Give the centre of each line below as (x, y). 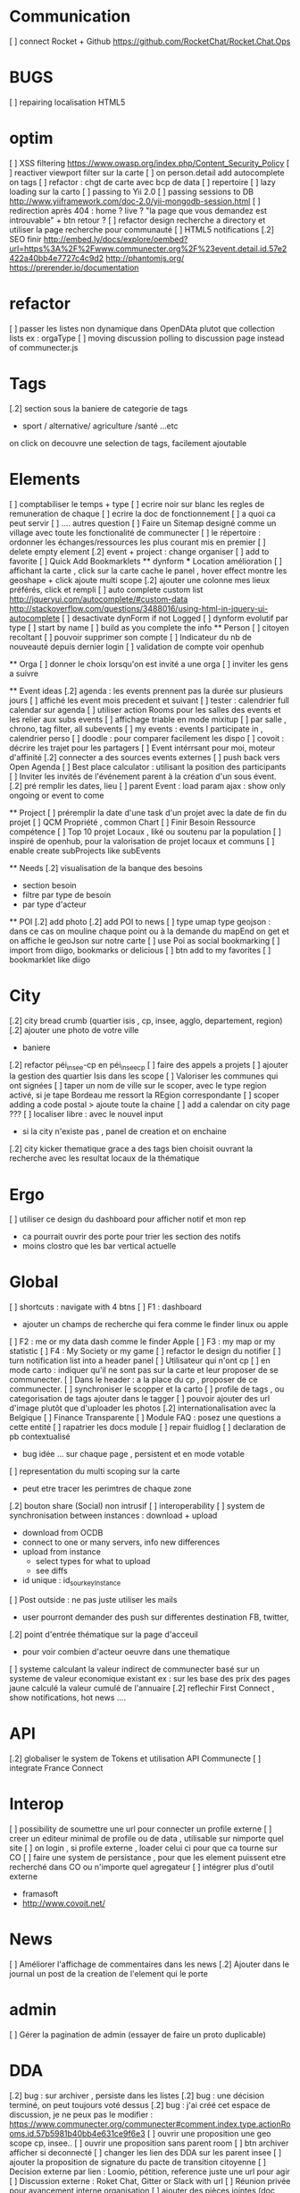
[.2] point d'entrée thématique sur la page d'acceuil (104, 1635)
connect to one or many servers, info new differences (121, 1542)
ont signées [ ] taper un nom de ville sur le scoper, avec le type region (138, 1086)
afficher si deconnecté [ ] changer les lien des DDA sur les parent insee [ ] (146, 2152)
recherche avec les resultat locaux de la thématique (104, 1158)
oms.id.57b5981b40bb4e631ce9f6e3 (77, 2133)
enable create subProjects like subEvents (85, 851)
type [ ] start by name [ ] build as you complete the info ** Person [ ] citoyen (149, 627)
